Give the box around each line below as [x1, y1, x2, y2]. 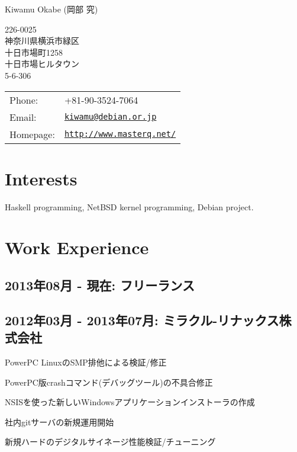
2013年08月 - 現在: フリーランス [5, 276, 195, 294]
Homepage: [9, 127, 55, 141]
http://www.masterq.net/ [64, 129, 176, 139]
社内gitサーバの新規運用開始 [5, 415, 114, 428]
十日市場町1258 [5, 46, 63, 58]
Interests [5, 166, 78, 190]
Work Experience [5, 235, 149, 259]
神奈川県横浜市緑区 [5, 34, 79, 47]
